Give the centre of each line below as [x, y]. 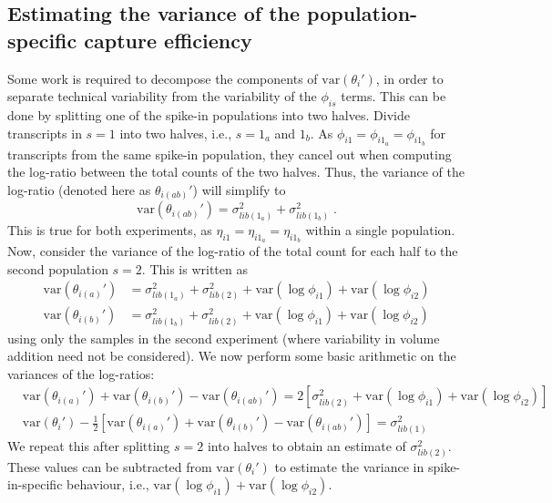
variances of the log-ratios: [81, 373]
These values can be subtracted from [110, 466]
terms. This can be [394, 96]
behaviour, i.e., [108, 484]
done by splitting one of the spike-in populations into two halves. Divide [209, 114]
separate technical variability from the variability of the [162, 96]
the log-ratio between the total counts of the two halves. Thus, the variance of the [236, 172]
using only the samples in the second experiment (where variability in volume [224, 338]
